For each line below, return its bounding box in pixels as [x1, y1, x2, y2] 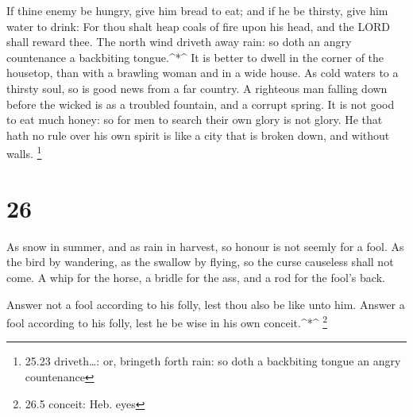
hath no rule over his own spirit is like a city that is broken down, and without [6, 126, 390, 143]
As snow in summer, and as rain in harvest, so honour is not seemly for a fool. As [6, 237, 404, 254]
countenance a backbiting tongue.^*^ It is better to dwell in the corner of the [6, 48, 384, 65]
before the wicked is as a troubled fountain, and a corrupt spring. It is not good [6, 95, 395, 112]
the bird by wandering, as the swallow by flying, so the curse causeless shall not [6, 253, 394, 270]
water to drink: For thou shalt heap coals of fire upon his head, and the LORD [6, 17, 391, 34]
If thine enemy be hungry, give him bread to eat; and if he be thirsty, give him [6, 2, 388, 18]
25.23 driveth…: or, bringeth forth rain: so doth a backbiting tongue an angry [25, 353, 401, 369]
